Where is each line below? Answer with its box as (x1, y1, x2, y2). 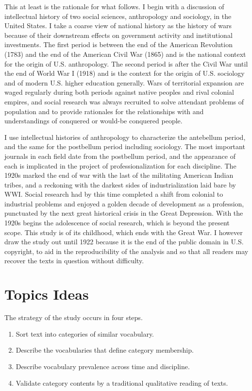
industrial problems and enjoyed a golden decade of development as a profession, (4, 198, 244, 208)
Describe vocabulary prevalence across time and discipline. (16, 361, 190, 371)
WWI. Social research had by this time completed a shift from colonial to (4, 189, 223, 199)
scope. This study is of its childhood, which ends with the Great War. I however (4, 227, 243, 237)
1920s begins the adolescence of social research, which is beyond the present (4, 218, 230, 228)
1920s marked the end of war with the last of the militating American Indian (4, 170, 234, 180)
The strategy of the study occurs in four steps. (4, 312, 143, 323)
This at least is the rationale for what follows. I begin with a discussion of (4, 1, 224, 11)
